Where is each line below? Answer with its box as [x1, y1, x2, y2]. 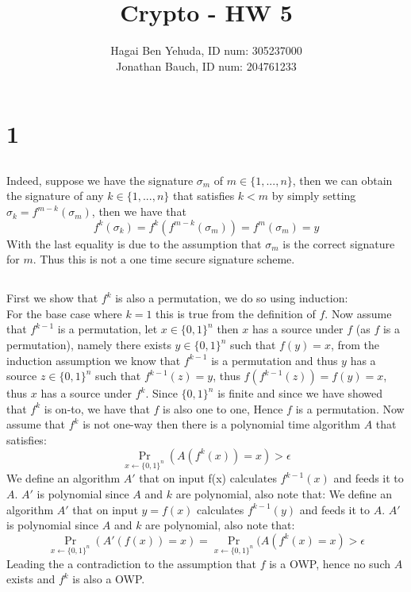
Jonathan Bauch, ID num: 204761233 [116, 57, 297, 74]
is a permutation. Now [295, 400, 405, 417]
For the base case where [6, 305, 122, 321]
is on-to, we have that [44, 400, 150, 417]
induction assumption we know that [6, 352, 181, 368]
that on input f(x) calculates [139, 470, 277, 486]
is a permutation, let [57, 321, 158, 337]
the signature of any [6, 187, 104, 204]
